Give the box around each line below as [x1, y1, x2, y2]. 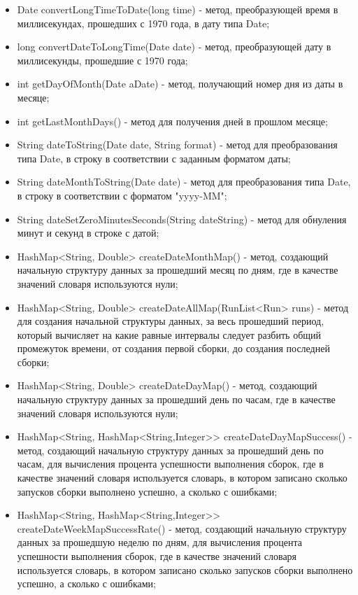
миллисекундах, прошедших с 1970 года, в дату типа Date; [17, 15, 270, 30]
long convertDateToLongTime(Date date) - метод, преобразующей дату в [17, 39, 331, 54]
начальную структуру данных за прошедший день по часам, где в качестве [17, 392, 336, 407]
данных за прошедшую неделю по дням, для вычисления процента [17, 535, 302, 549]
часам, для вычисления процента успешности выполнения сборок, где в [17, 456, 324, 471]
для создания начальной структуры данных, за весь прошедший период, [17, 314, 324, 328]
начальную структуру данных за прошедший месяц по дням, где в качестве [17, 262, 338, 277]
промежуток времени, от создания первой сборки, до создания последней [17, 341, 330, 356]
